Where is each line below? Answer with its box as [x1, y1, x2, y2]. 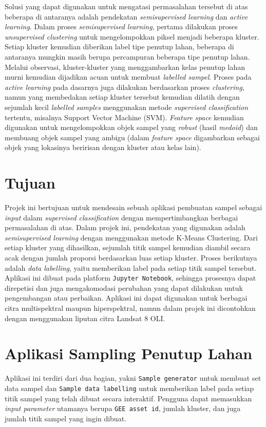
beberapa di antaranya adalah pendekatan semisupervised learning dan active [5, 11, 248, 22]
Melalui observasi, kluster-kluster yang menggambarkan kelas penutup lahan [5, 61, 245, 72]
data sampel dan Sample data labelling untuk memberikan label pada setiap [5, 383, 254, 393]
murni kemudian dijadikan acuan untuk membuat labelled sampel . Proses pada [5, 71, 252, 82]
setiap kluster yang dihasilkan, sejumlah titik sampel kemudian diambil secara [5, 242, 251, 253]
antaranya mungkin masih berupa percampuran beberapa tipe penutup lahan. [5, 51, 250, 62]
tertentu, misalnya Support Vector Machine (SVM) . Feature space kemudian [5, 112, 244, 122]
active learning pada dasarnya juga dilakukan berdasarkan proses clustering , [5, 81, 244, 92]
